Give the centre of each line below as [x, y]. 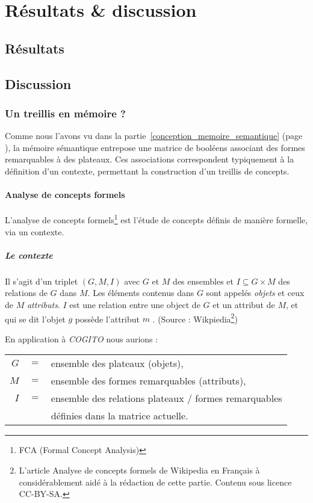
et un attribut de [244, 304]
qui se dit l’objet [35, 319]
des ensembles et [203, 281]
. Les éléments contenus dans [141, 293]
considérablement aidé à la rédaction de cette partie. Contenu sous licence [155, 482]
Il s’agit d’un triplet [42, 281]
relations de [26, 293]
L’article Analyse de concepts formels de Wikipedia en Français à [139, 470]
